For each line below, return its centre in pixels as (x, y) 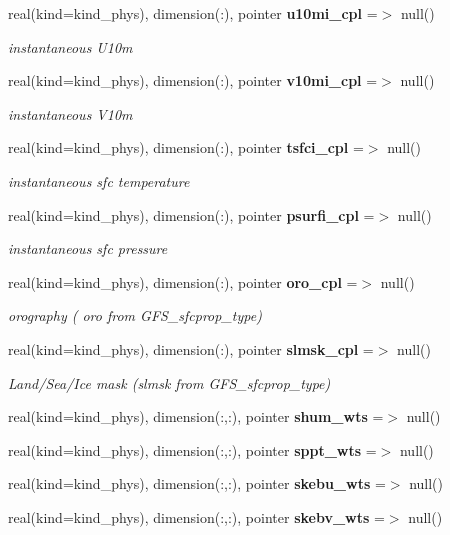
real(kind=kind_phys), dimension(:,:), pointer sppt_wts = (192, 449)
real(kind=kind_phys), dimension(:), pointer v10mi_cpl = (193, 80)
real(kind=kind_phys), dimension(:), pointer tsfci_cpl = (186, 147)
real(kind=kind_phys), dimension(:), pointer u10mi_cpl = (193, 13)
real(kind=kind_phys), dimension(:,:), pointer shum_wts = (196, 416)
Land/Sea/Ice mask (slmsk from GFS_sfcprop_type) (169, 382)
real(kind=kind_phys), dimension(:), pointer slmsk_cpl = (191, 348)
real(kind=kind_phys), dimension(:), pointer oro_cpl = (183, 281)
